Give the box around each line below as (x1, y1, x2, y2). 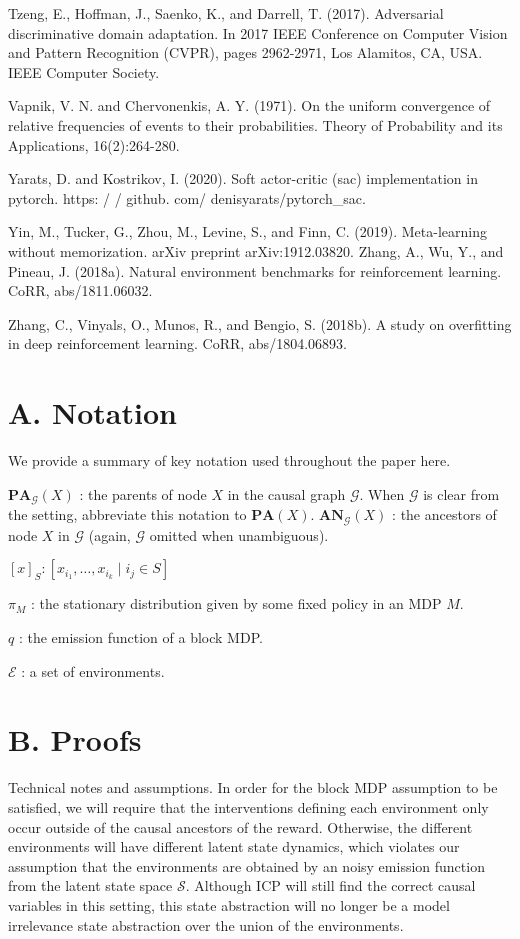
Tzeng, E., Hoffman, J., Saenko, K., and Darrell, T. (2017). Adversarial (8, 3, 444, 23)
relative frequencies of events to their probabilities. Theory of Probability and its (8, 114, 503, 135)
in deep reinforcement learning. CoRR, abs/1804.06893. (8, 333, 347, 354)
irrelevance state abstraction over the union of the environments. (8, 914, 404, 935)
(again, (88, 524, 131, 545)
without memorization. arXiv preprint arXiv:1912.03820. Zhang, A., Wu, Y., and (8, 240, 504, 261)
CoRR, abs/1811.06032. (8, 280, 153, 301)
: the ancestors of (392, 504, 497, 525)
